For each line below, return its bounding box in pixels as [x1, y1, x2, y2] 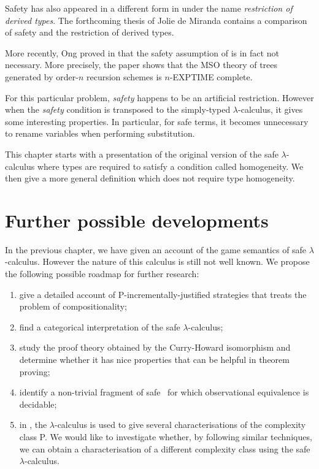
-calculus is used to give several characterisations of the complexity [54, 418, 306, 431]
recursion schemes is [86, 70, 162, 83]
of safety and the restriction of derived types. [5, 26, 174, 39]
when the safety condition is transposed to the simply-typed [5, 103, 231, 116]
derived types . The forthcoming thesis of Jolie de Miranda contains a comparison [5, 13, 307, 26]
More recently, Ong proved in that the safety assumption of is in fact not [5, 46, 279, 59]
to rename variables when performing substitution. [5, 127, 195, 140]
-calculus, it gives [238, 103, 303, 116]
